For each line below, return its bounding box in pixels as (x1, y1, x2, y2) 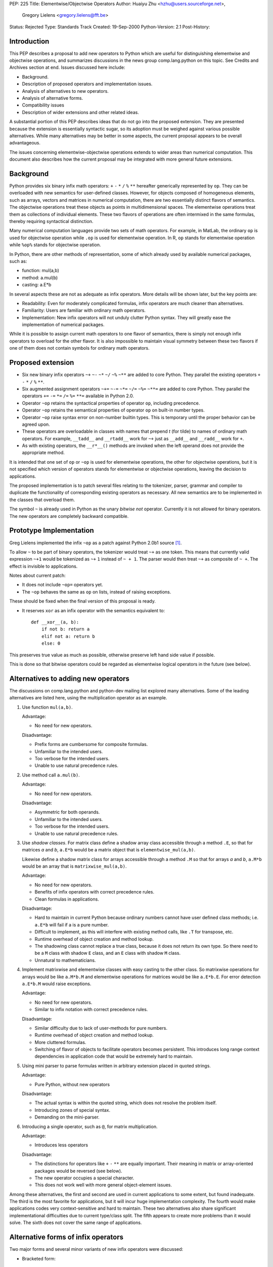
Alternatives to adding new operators (9, 674, 130, 683)
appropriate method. (22, 450, 65, 456)
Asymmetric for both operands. (34, 809, 100, 815)
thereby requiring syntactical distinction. (9, 218, 94, 225)
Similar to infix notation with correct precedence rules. (34, 1007, 148, 1013)
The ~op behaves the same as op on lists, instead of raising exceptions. (22, 588, 171, 595)
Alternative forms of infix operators (9, 1233, 124, 1242)
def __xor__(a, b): (31, 619, 79, 625)
